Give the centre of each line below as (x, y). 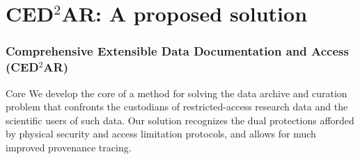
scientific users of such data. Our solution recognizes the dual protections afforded (180, 120)
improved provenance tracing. (69, 147)
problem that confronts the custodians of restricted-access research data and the (177, 107)
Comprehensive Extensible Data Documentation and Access (177, 51)
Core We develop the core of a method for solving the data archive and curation (177, 93)
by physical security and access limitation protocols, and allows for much (161, 134)
